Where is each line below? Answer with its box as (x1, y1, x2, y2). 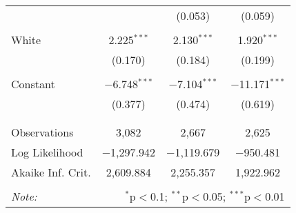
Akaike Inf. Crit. (11, 164, 91, 180)
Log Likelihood (11, 144, 83, 160)
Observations (11, 124, 74, 140)
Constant (11, 76, 55, 92)
